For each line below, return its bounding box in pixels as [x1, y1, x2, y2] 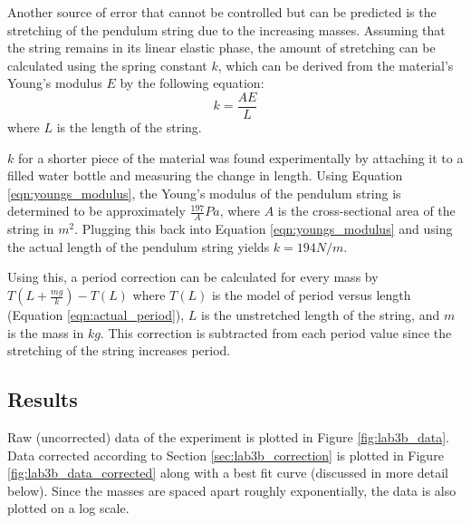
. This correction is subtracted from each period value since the [100, 323, 452, 342]
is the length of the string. [56, 118, 202, 137]
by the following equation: [120, 73, 264, 92]
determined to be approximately [7, 201, 186, 220]
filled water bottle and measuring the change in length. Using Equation [7, 166, 403, 185]
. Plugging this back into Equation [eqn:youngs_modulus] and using [74, 219, 453, 238]
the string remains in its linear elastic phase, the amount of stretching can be [7, 38, 436, 57]
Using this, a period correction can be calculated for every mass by [7, 267, 379, 286]
